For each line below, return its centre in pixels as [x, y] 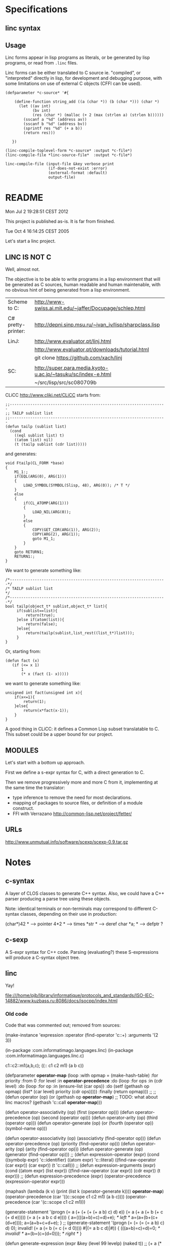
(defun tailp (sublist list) [36, 427]
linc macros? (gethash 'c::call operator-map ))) [54, 1102]
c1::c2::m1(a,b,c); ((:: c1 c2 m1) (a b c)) [45, 1065]
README [24, 197]
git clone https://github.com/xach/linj [78, 358]
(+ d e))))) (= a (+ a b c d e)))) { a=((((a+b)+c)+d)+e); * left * [68, 1217]
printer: [16, 331]
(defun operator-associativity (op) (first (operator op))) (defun [70, 1112]
